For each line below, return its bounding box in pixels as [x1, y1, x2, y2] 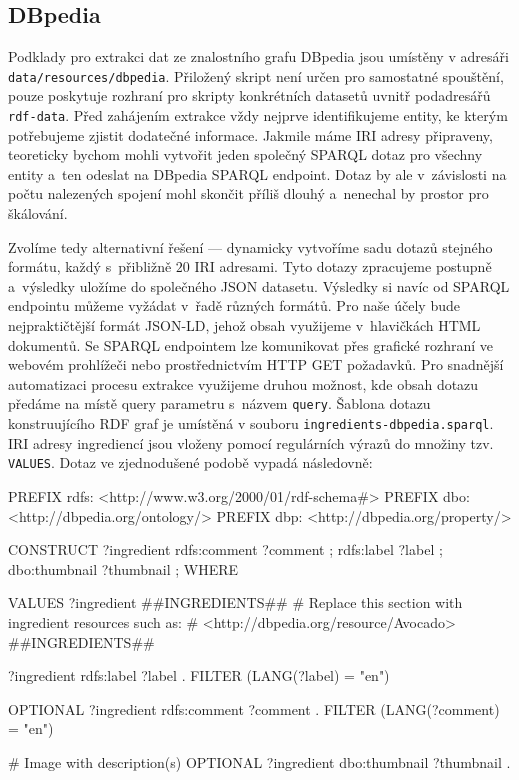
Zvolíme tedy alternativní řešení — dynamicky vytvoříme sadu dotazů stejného [8, 236, 493, 257]
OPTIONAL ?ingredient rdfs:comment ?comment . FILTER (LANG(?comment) [8, 698, 500, 719]
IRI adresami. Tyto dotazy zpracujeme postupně [194, 256, 492, 277]
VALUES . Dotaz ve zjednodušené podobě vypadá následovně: [8, 452, 373, 473]
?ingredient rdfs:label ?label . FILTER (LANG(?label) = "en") [8, 665, 390, 686]
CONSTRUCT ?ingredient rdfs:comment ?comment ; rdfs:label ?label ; [8, 539, 443, 560]
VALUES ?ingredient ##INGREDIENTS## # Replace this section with [8, 592, 463, 613]
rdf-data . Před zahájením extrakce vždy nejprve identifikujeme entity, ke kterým [8, 105, 508, 126]
